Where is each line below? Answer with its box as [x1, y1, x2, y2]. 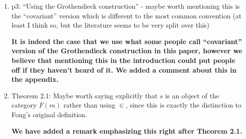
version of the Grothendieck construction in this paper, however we [11, 46, 243, 56]
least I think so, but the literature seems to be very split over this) [11, 20, 210, 30]
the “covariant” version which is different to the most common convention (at [11, 10, 242, 20]
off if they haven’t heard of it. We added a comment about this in [11, 64, 237, 75]
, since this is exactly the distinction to [126, 100, 242, 110]
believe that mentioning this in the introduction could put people [11, 55, 235, 65]
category [11, 100, 37, 110]
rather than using [63, 100, 115, 110]
